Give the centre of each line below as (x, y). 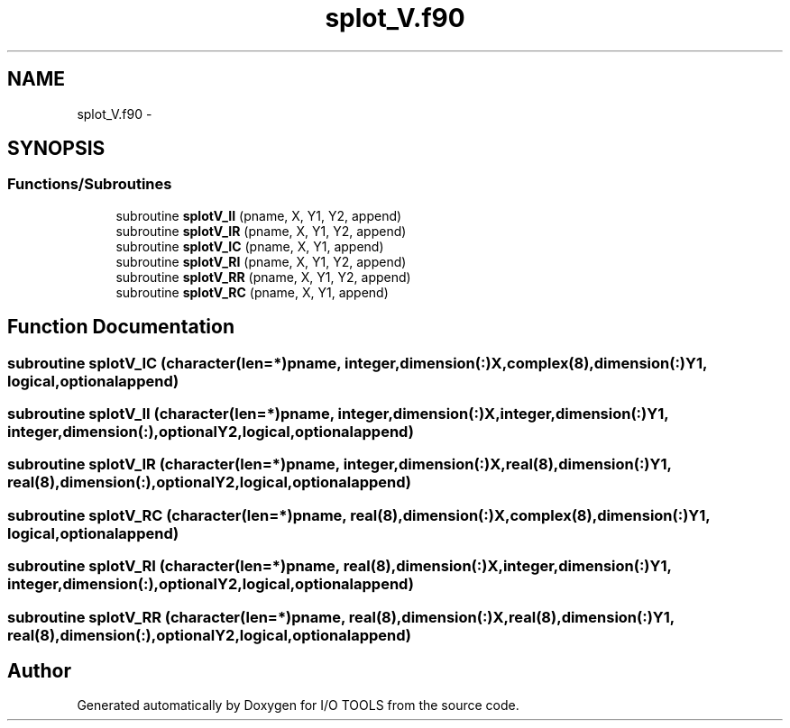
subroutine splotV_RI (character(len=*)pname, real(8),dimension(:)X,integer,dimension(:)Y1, (340, 566)
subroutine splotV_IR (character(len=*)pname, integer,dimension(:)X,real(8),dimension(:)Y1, (340, 464)
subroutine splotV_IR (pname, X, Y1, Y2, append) (261, 231)
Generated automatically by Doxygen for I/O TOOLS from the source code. (298, 705)
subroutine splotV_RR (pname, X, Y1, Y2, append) (263, 277)
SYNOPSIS (56, 149)
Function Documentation (121, 327)
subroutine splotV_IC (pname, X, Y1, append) (250, 246)
